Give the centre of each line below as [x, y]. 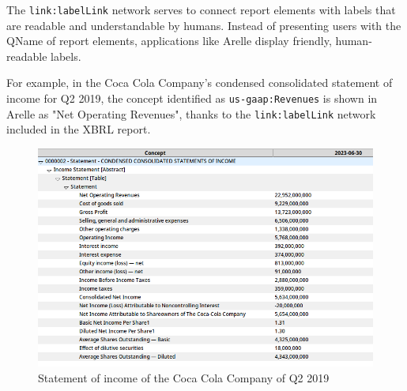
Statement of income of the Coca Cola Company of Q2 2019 [184, 377]
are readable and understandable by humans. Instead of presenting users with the [204, 25]
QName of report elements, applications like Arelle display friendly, [169, 41]
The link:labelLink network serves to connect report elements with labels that [201, 9]
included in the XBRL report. [79, 129]
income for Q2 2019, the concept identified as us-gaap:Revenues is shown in [192, 98]
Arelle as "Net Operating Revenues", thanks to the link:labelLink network [191, 113]
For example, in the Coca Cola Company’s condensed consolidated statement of [200, 83]
